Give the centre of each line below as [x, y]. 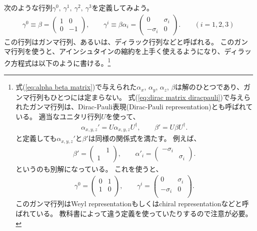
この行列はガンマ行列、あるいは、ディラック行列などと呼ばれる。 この [119, 41]
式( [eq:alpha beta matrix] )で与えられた [76, 87]
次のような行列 [28, 7]
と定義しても [36, 138]
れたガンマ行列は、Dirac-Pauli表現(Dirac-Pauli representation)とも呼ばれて [134, 107]
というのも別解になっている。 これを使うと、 [89, 168]
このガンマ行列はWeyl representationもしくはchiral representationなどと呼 [132, 204]
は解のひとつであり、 [209, 87]
